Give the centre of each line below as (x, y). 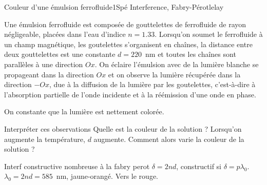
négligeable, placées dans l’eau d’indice (65, 34)
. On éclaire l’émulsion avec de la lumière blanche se (177, 64)
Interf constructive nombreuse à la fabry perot (77, 166)
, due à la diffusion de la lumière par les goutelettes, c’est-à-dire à (152, 84)
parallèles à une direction (44, 64)
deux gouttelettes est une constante (60, 54)
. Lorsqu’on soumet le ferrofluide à (209, 34)
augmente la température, (45, 139)
